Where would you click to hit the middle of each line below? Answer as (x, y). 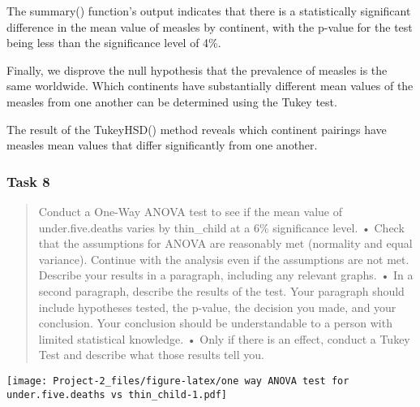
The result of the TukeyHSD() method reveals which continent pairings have (197, 129)
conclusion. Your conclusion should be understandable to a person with (215, 323)
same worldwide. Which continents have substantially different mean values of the (210, 86)
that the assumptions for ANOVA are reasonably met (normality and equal (225, 243)
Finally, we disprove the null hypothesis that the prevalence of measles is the (197, 69)
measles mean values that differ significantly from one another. (162, 145)
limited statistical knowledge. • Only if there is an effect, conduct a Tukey (224, 338)
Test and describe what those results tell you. (151, 355)
